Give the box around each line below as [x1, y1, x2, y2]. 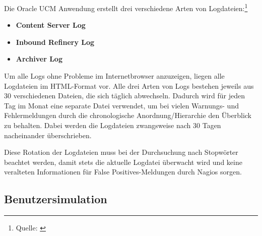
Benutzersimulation [4, 191, 107, 207]
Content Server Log [16, 20, 86, 30]
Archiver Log [16, 53, 62, 64]
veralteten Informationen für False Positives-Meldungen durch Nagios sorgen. [4, 166, 242, 177]
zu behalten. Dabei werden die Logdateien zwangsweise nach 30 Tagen [4, 120, 221, 130]
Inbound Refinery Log [16, 36, 95, 47]
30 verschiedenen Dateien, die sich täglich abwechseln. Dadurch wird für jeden [4, 90, 245, 101]
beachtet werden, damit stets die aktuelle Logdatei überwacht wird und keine [4, 156, 242, 167]
